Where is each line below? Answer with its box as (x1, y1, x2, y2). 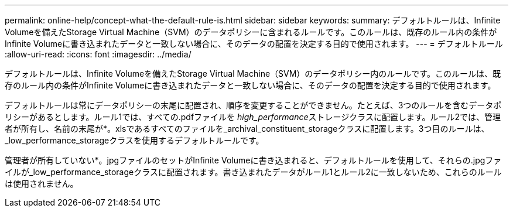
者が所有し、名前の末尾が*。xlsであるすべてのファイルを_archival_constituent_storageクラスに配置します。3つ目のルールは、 (5, 124, 490, 134)
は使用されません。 (5, 179, 78, 189)
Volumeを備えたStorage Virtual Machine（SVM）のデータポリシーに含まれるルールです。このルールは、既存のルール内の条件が (5, 27, 497, 37)
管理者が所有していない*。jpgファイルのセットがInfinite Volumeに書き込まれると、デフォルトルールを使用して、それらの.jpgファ (5, 155, 502, 165)
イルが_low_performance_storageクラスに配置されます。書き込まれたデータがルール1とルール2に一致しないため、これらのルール (5, 167, 502, 177)
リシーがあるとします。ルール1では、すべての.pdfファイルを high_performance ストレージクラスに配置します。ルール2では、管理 (5, 112, 501, 122)
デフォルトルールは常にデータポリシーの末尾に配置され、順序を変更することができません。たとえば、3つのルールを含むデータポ (5, 100, 502, 110)
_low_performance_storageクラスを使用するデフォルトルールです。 (5, 135, 264, 145)
